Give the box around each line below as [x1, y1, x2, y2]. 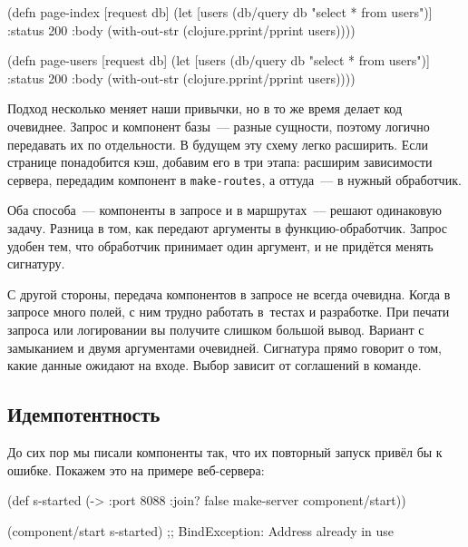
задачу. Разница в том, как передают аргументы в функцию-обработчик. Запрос [7, 219, 448, 237]
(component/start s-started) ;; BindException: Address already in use [7, 521, 395, 540]
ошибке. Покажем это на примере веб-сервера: [7, 460, 265, 479]
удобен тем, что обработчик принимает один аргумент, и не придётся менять [7, 236, 434, 255]
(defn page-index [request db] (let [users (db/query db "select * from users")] [7, 3, 433, 21]
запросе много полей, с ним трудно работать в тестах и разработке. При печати [7, 302, 450, 321]
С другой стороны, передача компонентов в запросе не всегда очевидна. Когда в [7, 284, 451, 303]
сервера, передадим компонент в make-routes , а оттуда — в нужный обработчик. [7, 170, 462, 189]
